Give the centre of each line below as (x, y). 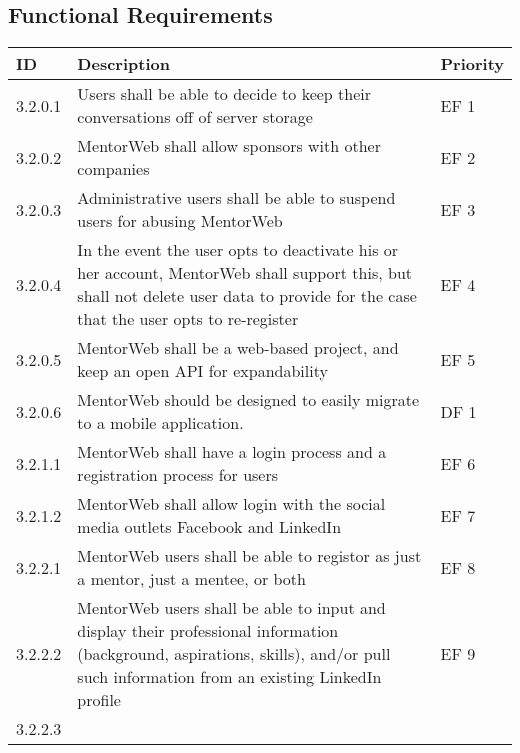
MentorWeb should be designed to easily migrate (248, 400)
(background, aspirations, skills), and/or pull (234, 654)
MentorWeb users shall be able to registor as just (249, 556)
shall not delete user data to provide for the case (247, 296)
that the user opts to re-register (188, 319)
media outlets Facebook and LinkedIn (209, 527)
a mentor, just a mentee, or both (191, 579)
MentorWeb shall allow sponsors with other (229, 146)
